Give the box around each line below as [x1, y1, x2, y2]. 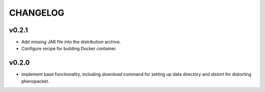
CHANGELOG [9, 7, 65, 18]
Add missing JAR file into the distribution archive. [21, 39, 121, 45]
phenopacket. [21, 78, 50, 84]
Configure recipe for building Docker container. [21, 46, 117, 51]
